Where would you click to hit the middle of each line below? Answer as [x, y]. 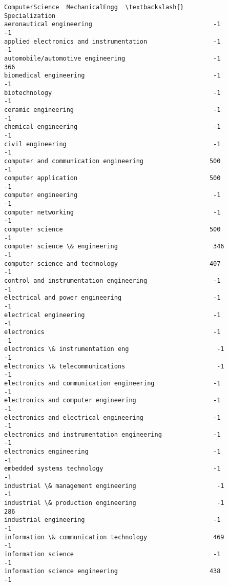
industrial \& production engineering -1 [114, 503]
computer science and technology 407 [112, 263]
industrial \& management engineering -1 [114, 486]
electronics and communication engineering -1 [112, 383]
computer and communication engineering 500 [112, 161]
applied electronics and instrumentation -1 [112, 41]
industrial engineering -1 [112, 520]
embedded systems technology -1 [112, 469]
